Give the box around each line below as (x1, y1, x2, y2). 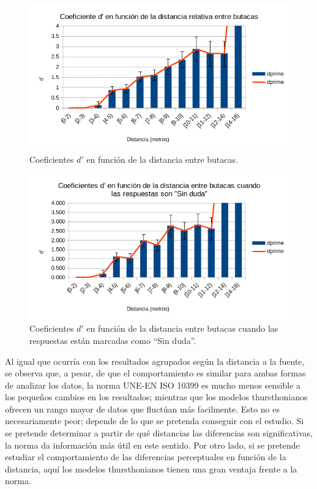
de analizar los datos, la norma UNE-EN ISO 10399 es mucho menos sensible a (5, 378, 301, 391)
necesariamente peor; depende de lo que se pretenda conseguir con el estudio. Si (5, 414, 304, 427)
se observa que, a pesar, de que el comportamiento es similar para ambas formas (5, 367, 306, 379)
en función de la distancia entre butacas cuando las (86, 322, 278, 335)
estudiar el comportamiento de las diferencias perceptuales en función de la (5, 450, 286, 463)
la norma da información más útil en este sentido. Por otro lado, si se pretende (5, 438, 300, 451)
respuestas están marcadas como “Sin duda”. (29, 334, 196, 346)
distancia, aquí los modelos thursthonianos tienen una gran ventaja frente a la (5, 462, 297, 475)
